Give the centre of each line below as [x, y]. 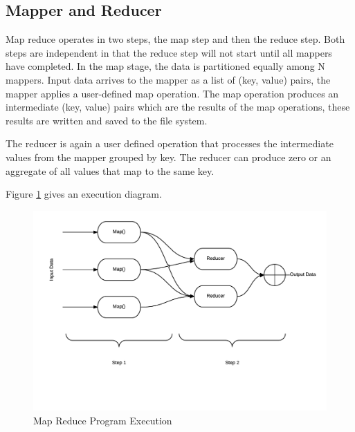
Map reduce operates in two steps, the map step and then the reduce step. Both [175, 39]
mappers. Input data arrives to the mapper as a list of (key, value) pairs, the [168, 79]
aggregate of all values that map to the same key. [110, 170]
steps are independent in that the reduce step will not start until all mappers [169, 52]
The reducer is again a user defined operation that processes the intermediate [170, 143]
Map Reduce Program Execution [103, 420]
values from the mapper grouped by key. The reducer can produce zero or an [169, 157]
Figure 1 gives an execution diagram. [84, 194]
